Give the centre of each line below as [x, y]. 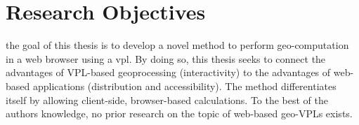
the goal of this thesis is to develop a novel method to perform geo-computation [177, 45]
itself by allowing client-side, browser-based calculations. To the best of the [167, 100]
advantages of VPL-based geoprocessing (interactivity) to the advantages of [168, 72]
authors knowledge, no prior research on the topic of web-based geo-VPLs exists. [179, 113]
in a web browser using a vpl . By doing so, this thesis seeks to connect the [166, 58]
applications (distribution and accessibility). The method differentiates [184, 86]
